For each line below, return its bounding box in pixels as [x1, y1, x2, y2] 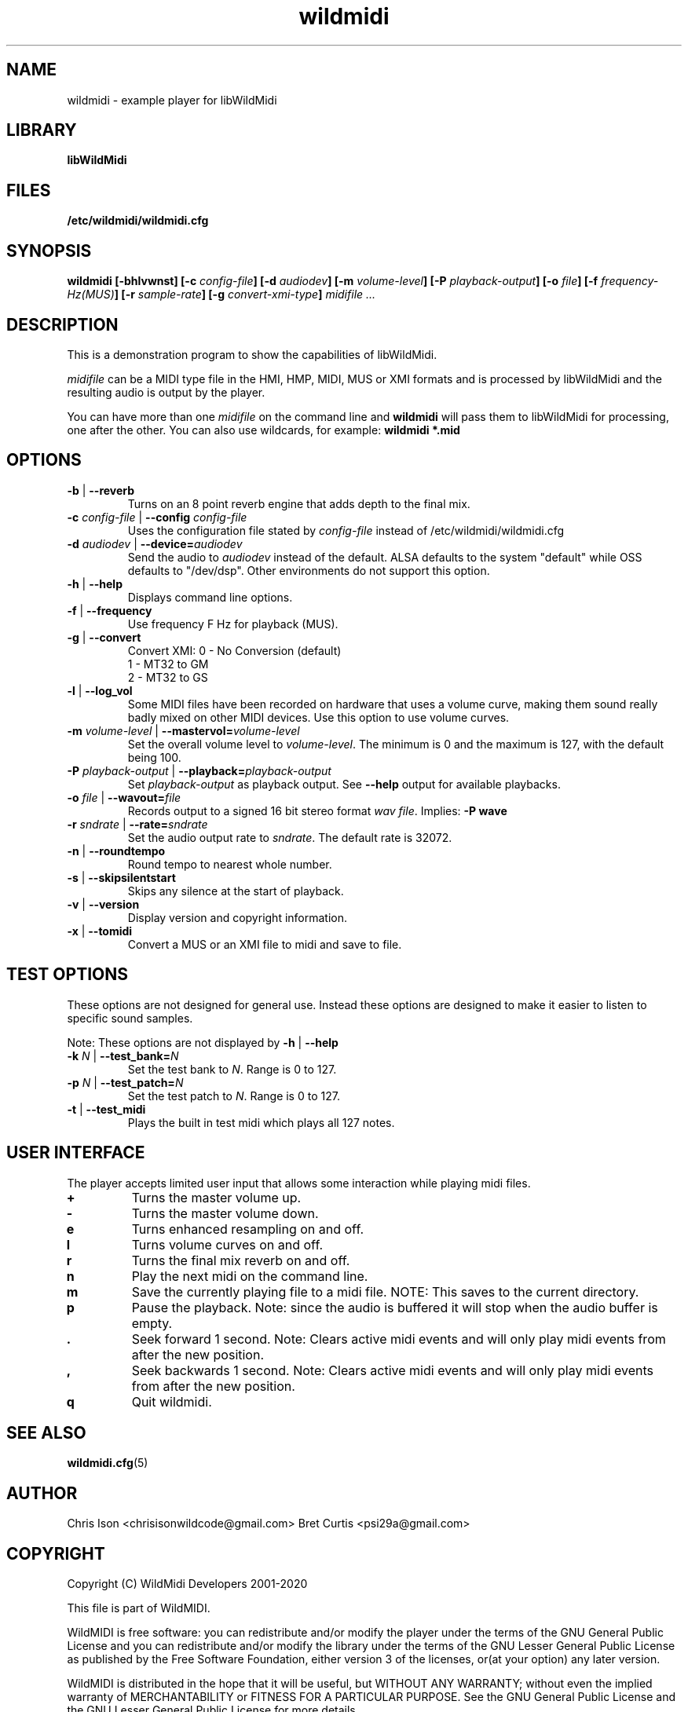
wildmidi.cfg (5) [67, 1456, 148, 1470]
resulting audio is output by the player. [67, 385, 265, 399]
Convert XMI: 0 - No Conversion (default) [127, 643, 342, 657]
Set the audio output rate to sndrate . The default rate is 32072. [127, 830, 452, 844]
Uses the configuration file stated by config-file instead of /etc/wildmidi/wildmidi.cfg [127, 523, 565, 537]
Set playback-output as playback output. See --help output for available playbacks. [127, 777, 561, 791]
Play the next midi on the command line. [131, 1268, 368, 1284]
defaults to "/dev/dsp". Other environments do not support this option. [127, 563, 490, 577]
